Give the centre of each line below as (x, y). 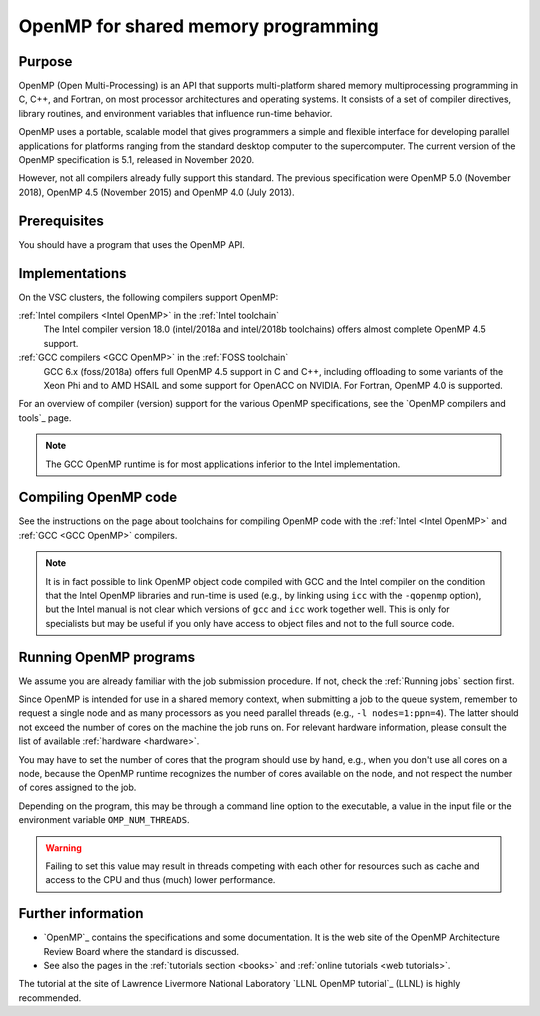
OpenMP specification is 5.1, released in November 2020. (136, 160)
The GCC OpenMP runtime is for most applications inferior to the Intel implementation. (223, 464)
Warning (63, 847)
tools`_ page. (45, 417)
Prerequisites (61, 220)
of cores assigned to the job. (77, 787)
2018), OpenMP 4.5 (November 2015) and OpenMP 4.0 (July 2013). (156, 192)
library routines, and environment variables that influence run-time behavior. (175, 113)
